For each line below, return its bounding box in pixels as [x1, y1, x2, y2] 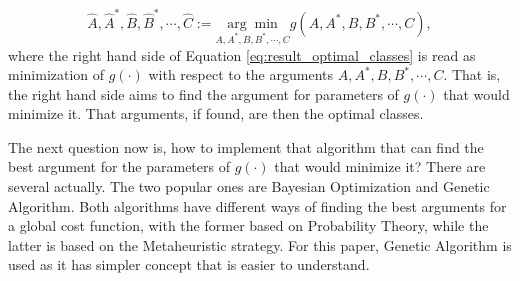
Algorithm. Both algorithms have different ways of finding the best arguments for [8, 195, 507, 216]
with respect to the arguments [148, 64, 334, 85]
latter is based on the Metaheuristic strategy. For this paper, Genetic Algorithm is [8, 234, 512, 255]
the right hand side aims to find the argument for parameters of [8, 83, 399, 104]
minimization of [8, 64, 105, 85]
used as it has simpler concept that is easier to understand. [8, 254, 370, 275]
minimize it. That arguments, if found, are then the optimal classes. [8, 103, 424, 124]
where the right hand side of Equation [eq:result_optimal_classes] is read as [8, 44, 476, 65]
